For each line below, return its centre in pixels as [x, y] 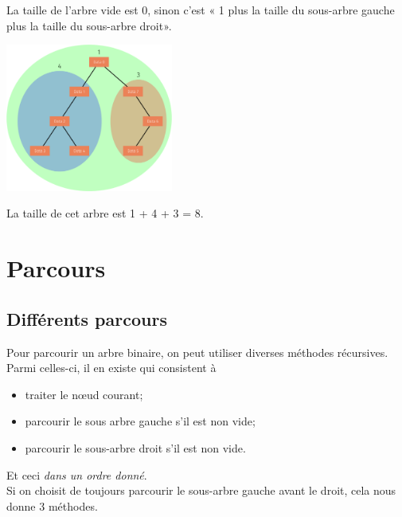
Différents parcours [87, 318]
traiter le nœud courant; [84, 394]
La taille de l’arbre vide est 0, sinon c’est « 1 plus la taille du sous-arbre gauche [201, 10]
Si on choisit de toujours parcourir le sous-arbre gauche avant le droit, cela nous [201, 490]
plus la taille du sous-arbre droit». [89, 25]
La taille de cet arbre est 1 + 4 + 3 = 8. [105, 213]
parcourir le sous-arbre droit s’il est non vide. [135, 448]
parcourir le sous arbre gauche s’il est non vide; [140, 421]
